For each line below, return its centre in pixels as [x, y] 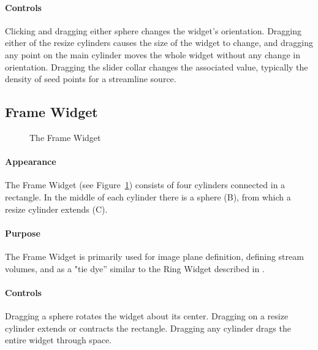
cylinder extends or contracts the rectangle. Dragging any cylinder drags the [148, 328]
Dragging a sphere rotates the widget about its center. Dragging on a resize [147, 315]
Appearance [31, 162]
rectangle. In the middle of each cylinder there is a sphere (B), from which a [148, 196]
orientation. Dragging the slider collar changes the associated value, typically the [157, 67]
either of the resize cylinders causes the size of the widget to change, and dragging [159, 43]
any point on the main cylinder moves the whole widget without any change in [153, 54]
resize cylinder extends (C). [56, 209]
